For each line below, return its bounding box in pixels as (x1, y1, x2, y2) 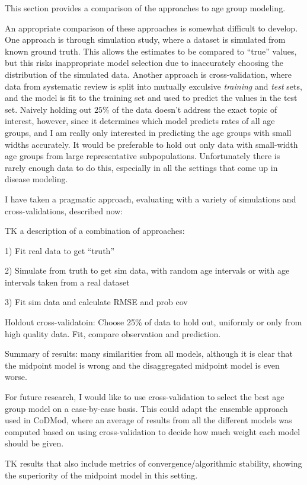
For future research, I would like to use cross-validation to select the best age (5, 391, 284, 403)
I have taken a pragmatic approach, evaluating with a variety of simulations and (5, 192, 296, 205)
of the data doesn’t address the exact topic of (112, 103, 277, 115)
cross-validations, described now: (5, 204, 123, 217)
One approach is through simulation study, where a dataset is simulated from (5, 33, 286, 46)
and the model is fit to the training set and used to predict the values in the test (5, 91, 298, 104)
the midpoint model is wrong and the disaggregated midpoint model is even (5, 359, 280, 371)
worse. (5, 370, 27, 383)
